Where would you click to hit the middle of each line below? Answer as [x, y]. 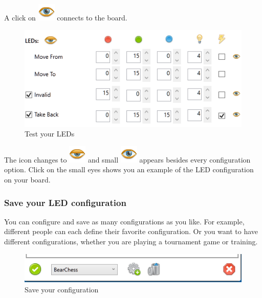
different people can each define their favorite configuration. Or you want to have [131, 231]
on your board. [27, 180]
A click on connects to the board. [66, 17]
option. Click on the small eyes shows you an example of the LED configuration [129, 169]
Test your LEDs [50, 134]
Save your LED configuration [65, 202]
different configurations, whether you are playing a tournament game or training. [131, 242]
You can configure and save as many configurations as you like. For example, [124, 221]
